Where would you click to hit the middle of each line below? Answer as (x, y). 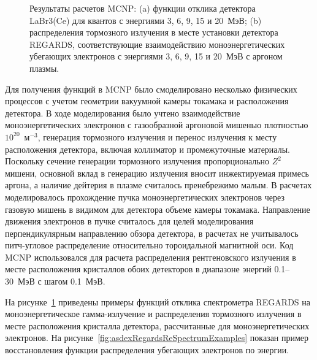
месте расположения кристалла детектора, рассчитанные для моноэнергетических (157, 325)
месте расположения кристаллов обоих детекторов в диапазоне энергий (138, 269)
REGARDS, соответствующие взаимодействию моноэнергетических (157, 44)
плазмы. (44, 68)
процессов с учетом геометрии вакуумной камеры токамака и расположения (147, 101)
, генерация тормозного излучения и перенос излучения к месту (157, 136)
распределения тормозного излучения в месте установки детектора (154, 32)
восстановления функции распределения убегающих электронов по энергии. (147, 350)
